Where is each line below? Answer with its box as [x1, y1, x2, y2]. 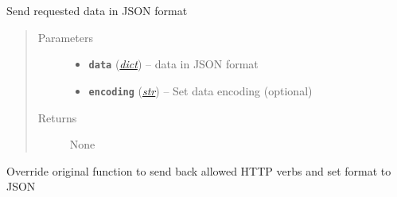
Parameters [37, 29, 93, 45]
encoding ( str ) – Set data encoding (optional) [88, 82, 313, 98]
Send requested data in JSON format [6, 2, 188, 18]
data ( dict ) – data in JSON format [88, 56, 259, 72]
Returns [37, 109, 77, 126]
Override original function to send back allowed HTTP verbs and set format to [6, 162, 391, 179]
